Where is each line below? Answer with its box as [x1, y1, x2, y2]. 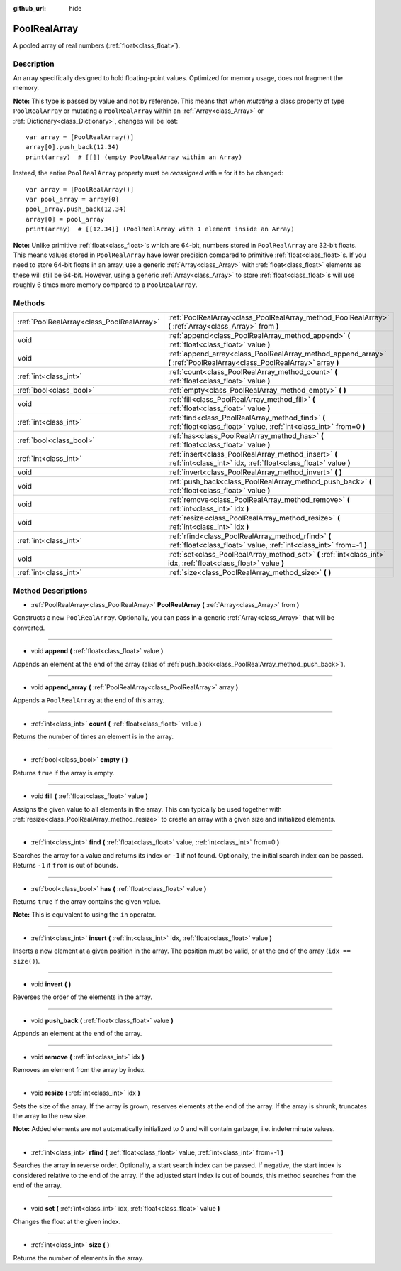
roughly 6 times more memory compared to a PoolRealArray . [13, 280, 198, 289]
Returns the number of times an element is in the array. [13, 732, 174, 741]
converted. [13, 623, 45, 632]
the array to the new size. [13, 1112, 88, 1120]
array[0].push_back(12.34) [26, 143, 120, 151]
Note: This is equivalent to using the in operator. [13, 910, 157, 919]
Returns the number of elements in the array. [13, 1253, 145, 1262]
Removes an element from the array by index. [13, 1065, 147, 1074]
